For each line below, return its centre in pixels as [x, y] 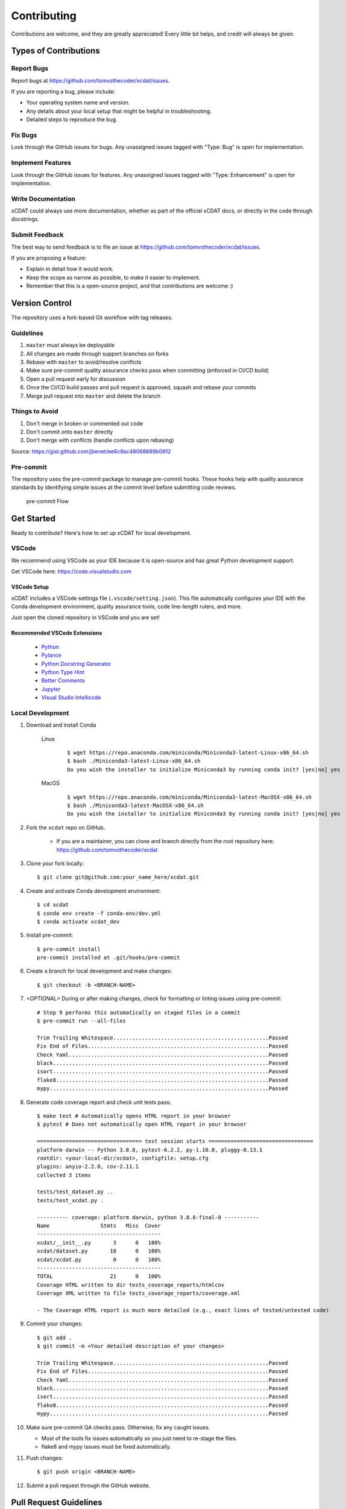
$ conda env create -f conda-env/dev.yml [99, 913]
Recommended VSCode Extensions [57, 633]
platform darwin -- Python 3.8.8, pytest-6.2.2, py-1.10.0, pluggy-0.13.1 [150, 1150]
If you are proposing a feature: [49, 258]
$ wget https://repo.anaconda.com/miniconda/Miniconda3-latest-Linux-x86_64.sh [188, 753]
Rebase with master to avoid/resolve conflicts [84, 362]
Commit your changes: [55, 1324]
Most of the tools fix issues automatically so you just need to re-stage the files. [139, 1438]
